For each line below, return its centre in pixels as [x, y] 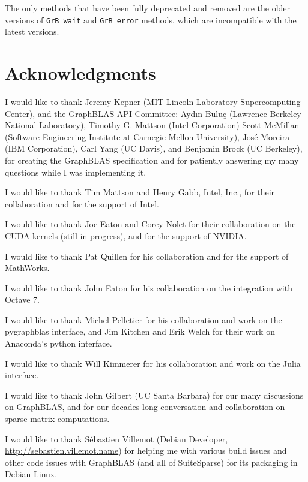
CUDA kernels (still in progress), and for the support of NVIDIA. [126, 235]
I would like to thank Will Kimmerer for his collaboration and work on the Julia [153, 363]
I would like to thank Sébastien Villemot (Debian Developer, [116, 439]
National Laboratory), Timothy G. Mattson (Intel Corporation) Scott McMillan [152, 125]
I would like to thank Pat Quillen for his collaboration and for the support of [147, 256]
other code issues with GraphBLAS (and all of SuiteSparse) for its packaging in [151, 462]
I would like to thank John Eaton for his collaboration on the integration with [149, 287]
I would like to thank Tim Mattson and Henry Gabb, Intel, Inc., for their [140, 192]
